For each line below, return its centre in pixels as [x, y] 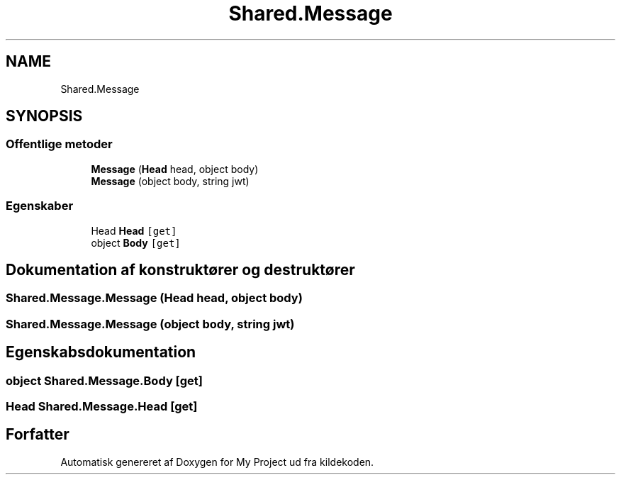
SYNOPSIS [44, 116]
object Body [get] [136, 242]
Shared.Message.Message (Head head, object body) [154, 298]
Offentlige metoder [59, 144]
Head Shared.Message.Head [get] [102, 406]
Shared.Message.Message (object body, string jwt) [150, 324]
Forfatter [38, 435]
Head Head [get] [134, 230]
